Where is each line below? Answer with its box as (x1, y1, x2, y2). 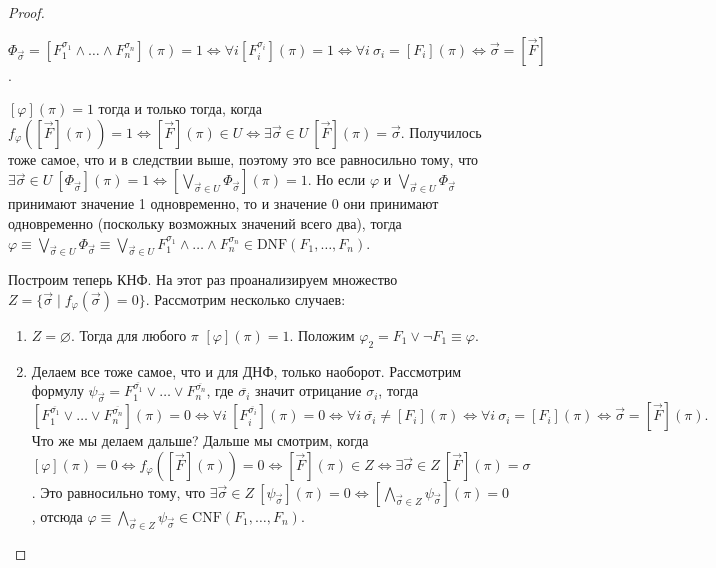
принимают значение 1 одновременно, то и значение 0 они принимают (8, 193, 439, 214)
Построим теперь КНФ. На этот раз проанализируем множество (8, 269, 398, 290)
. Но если (307, 169, 366, 190)
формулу (31, 380, 84, 401)
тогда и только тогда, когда (98, 98, 262, 119)
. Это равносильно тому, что (31, 481, 206, 502)
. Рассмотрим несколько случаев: (145, 288, 346, 309)
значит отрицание (255, 380, 362, 401)
